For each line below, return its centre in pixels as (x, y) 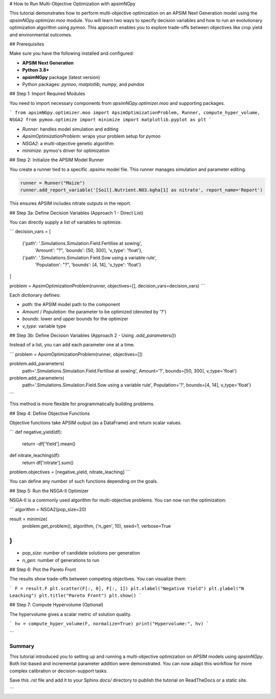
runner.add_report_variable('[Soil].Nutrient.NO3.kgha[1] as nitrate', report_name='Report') (142, 190)
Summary (22, 646)
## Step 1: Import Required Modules (47, 94)
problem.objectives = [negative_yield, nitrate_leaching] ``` (70, 472)
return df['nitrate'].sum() (48, 463)
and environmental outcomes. (41, 35)
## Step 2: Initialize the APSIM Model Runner (57, 160)
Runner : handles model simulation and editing (70, 129)
